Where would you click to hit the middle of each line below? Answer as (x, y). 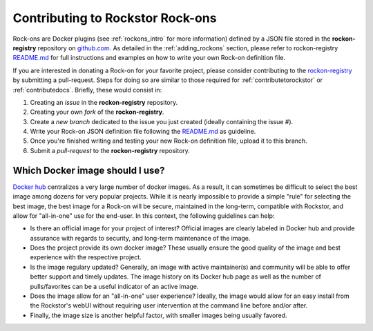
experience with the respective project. (86, 257)
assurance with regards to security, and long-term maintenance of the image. (140, 238)
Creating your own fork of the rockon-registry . (97, 112)
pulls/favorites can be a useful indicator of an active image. (114, 286)
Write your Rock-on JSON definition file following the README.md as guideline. (143, 132)
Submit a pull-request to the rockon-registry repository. (110, 150)
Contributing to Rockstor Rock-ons (115, 18)
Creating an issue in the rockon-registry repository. (104, 102)
